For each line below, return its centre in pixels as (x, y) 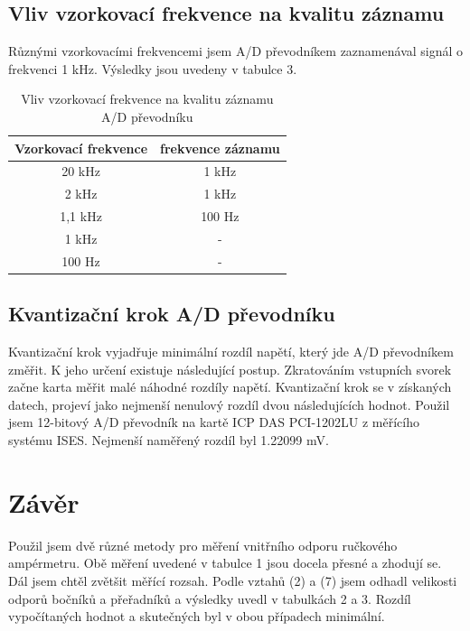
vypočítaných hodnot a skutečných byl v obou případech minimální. (197, 616)
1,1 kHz (81, 216)
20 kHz (81, 171)
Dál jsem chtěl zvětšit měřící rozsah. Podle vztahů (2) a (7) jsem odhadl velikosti (233, 580)
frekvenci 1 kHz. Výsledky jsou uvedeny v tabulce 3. (153, 68)
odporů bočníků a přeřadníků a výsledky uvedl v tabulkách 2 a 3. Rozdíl (210, 598)
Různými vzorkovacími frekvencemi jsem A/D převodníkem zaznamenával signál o (236, 51)
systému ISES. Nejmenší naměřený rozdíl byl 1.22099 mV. (169, 440)
